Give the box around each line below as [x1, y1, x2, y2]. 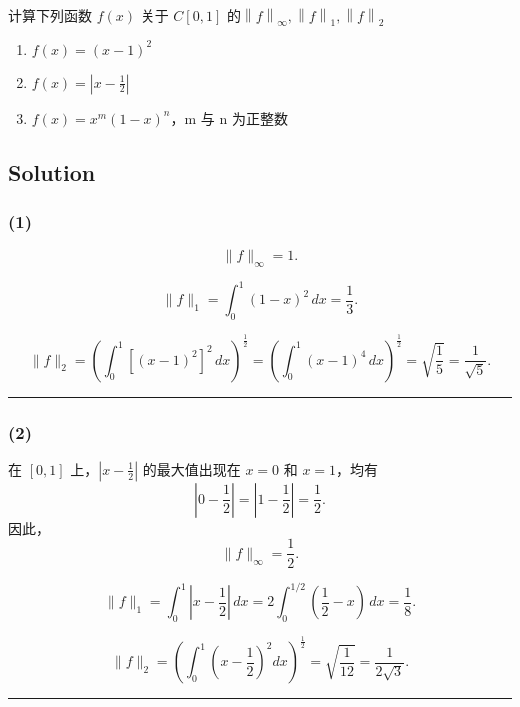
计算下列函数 [8, 5, 92, 25]
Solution [8, 156, 96, 187]
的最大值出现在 [142, 458, 241, 479]
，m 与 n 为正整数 [170, 107, 288, 128]
